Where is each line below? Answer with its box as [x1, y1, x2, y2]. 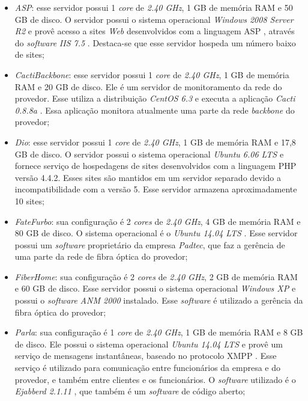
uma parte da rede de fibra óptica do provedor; [14, 250, 188, 263]
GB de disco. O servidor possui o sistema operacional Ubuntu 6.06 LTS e [14, 147, 284, 160]
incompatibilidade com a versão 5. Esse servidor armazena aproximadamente [14, 183, 297, 195]
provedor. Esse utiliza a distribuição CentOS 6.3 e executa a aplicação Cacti [14, 92, 295, 105]
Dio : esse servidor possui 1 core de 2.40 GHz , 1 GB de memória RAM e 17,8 [14, 135, 296, 148]
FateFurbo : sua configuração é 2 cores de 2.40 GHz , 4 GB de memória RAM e [14, 215, 301, 227]
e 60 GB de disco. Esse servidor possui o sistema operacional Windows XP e [14, 282, 296, 295]
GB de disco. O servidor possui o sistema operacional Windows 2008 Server [14, 13, 294, 25]
